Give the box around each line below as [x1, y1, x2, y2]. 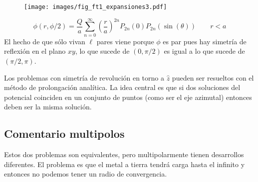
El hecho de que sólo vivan [4, 36, 85, 46]
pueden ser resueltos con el [172, 72, 254, 83]
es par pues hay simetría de [163, 36, 247, 46]
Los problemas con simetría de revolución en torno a [4, 72, 165, 83]
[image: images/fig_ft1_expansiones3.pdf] [24, 3, 167, 10]
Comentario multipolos [4, 126, 125, 141]
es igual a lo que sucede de [164, 46, 245, 56]
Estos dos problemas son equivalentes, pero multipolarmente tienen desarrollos [4, 149, 244, 160]
